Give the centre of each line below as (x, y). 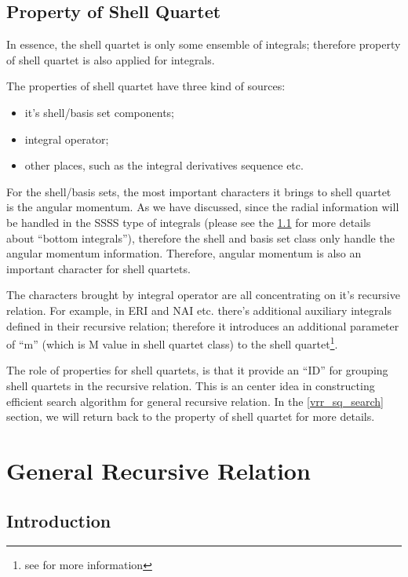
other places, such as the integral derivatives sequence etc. (164, 165)
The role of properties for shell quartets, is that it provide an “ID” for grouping (197, 370)
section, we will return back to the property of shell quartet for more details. (191, 416)
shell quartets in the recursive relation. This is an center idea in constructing (191, 385)
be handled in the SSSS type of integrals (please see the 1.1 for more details (189, 222)
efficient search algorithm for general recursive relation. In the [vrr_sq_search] (195, 401)
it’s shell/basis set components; (100, 112)
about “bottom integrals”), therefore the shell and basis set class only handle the (200, 237)
